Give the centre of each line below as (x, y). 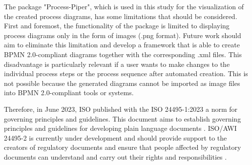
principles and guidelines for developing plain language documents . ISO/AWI (120, 128)
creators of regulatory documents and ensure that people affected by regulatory (123, 147)
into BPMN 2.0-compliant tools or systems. (69, 93)
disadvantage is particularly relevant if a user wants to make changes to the (117, 64)
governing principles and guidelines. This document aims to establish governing (123, 118)
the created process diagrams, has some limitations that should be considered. (121, 16)
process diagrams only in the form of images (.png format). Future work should (123, 35)
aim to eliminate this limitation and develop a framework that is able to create (122, 45)
